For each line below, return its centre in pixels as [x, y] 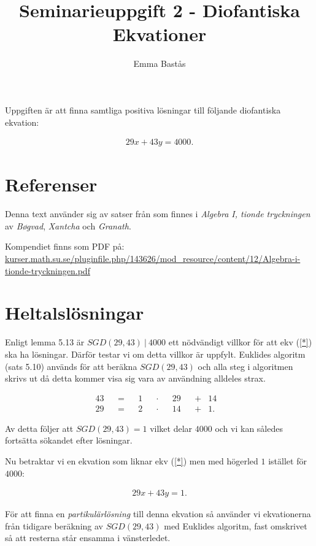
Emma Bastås [160, 63]
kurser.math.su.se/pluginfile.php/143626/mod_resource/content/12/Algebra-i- [153, 259]
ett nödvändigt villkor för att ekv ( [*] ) [240, 342]
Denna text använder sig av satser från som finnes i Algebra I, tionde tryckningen [158, 214]
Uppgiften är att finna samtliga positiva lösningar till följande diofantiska [143, 110]
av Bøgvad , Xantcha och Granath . [68, 225]
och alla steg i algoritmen [245, 366]
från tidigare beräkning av [54, 525]
